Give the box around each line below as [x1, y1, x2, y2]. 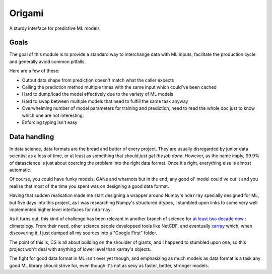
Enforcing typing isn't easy [22, 119, 78, 125]
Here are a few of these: [9, 68, 60, 74]
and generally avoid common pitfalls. [9, 58, 86, 64]
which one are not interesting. [22, 112, 84, 118]
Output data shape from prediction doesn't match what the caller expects [22, 77, 174, 83]
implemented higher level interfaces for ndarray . [9, 207, 112, 213]
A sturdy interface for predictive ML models [9, 25, 100, 31]
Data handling [9, 132, 54, 141]
